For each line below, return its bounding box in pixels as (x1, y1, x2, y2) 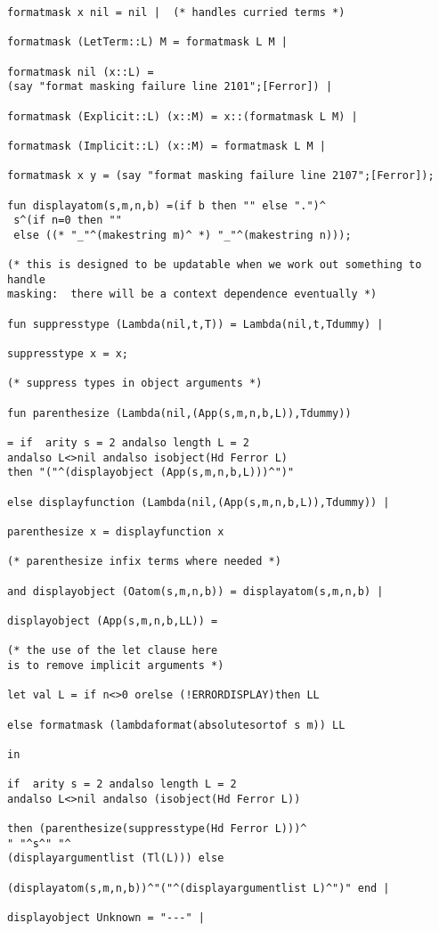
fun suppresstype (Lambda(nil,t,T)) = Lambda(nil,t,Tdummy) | (7, 317, 384, 331)
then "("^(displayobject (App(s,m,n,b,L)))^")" (7, 466, 295, 479)
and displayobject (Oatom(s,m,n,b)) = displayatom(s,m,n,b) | (7, 584, 384, 598)
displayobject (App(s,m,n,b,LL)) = (7, 614, 218, 627)
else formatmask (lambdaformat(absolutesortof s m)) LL (7, 718, 346, 731)
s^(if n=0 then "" (13, 214, 122, 227)
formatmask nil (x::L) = (7, 65, 154, 78)
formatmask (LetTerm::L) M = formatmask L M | (7, 36, 288, 49)
